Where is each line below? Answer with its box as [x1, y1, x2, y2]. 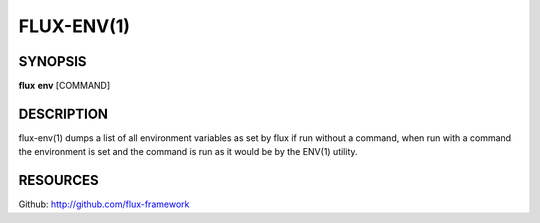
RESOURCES [18, 172, 99, 189]
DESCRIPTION [18, 105, 109, 122]
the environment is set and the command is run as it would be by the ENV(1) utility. [18, 146, 359, 158]
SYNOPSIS [18, 53, 87, 70]
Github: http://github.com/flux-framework [18, 198, 190, 210]
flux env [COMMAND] [18, 80, 111, 92]
